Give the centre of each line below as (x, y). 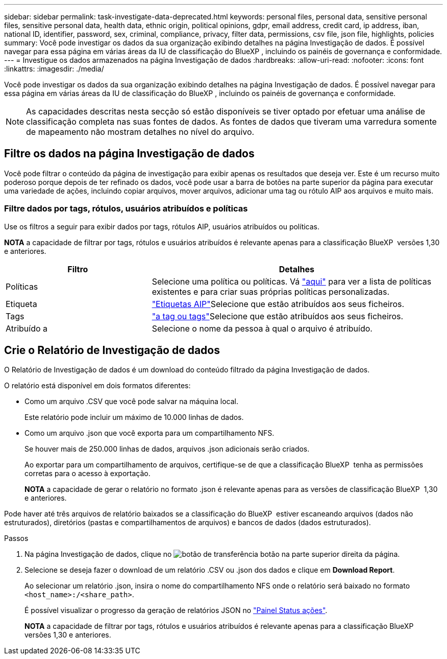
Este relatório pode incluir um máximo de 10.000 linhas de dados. (134, 417)
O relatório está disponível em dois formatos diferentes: (97, 386)
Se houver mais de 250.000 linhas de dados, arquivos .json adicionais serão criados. (167, 449)
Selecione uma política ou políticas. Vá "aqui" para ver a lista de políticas (292, 281)
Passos (16, 538)
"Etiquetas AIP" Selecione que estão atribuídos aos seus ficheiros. (278, 304)
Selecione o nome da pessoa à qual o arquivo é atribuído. (262, 328)
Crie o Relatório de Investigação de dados (112, 350)
